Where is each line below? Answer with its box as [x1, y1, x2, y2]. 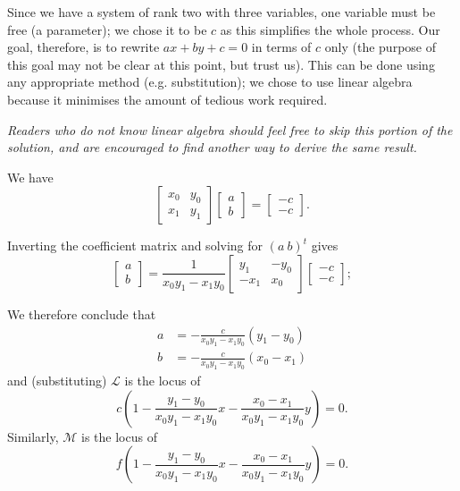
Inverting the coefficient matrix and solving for [7, 236, 263, 255]
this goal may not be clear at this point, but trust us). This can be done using [7, 55, 435, 73]
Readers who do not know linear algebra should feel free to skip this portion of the [7, 120, 453, 139]
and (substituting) [7, 371, 107, 390]
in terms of [251, 38, 312, 56]
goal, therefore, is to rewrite [7, 38, 160, 56]
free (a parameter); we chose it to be [7, 20, 207, 38]
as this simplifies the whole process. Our [220, 20, 440, 38]
